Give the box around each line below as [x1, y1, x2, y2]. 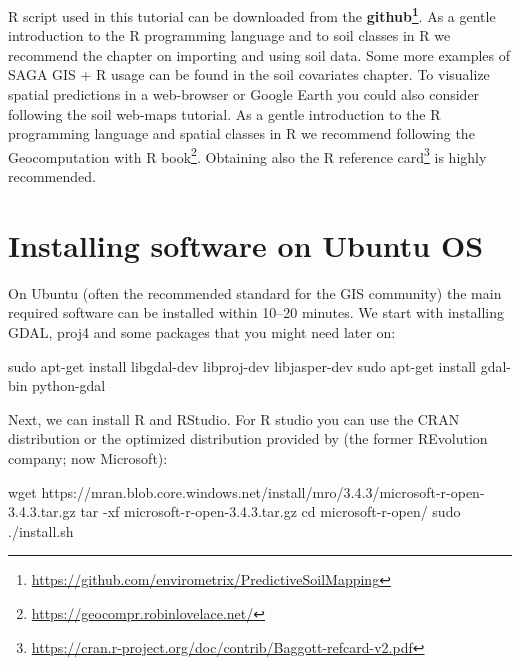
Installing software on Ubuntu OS [8, 224, 484, 265]
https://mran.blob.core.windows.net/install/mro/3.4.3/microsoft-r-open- [41, 481, 485, 502]
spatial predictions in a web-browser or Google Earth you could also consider [8, 84, 480, 105]
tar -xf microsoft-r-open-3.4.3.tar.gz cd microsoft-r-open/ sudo [80, 501, 461, 522]
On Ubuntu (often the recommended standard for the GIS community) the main [8, 282, 502, 303]
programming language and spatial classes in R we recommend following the [8, 123, 475, 144]
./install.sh [8, 520, 74, 541]
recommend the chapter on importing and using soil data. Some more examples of [8, 44, 511, 65]
